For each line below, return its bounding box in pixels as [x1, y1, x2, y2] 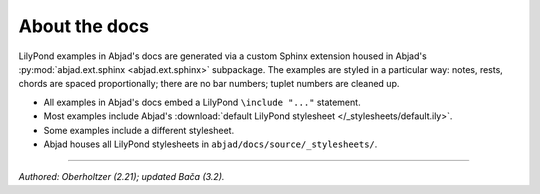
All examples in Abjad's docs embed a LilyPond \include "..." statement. [43, 96, 361, 108]
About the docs [18, 15, 150, 37]
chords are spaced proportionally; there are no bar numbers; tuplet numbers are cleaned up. [18, 78, 400, 90]
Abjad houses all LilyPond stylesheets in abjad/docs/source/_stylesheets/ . [43, 138, 378, 150]
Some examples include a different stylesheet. [43, 124, 235, 136]
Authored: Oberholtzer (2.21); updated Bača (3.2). [18, 171, 225, 183]
